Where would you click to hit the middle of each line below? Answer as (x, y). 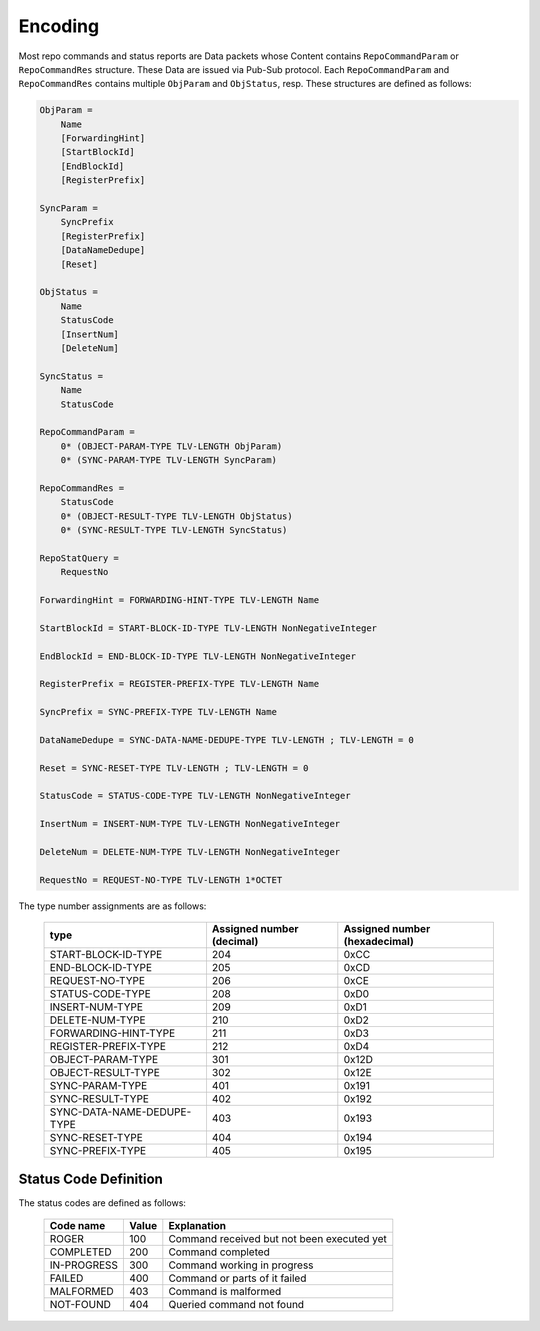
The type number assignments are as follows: (112, 906)
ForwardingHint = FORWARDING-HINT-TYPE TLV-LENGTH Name (179, 599)
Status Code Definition (91, 1178)
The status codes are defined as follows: (102, 1202)
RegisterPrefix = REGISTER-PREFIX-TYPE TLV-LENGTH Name (179, 684)
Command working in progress (241, 1265)
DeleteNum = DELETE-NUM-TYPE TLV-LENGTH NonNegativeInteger (190, 852)
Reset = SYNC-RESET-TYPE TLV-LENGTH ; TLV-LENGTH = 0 (174, 768)
